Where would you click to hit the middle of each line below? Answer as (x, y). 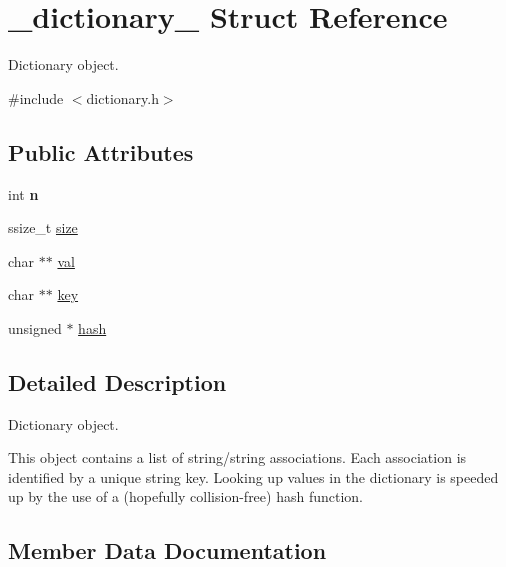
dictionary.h (122, 97)
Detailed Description (117, 381)
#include (36, 97)
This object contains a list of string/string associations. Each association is (237, 457)
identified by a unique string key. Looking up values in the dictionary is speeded (253, 476)
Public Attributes (101, 151)
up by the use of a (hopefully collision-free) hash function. (185, 496)
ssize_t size (43, 227)
